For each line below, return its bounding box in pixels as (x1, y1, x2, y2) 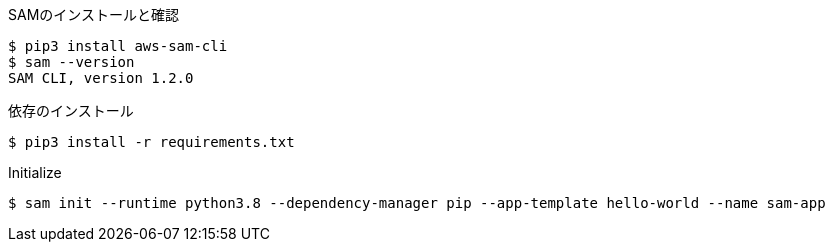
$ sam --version (8, 54, 135, 70)
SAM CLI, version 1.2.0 (8, 70, 194, 86)
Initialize (8, 164, 62, 181)
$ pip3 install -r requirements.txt (8, 134, 295, 150)
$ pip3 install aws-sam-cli (8, 38, 228, 54)
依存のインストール (8, 102, 134, 119)
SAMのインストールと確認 (8, 6, 180, 23)
